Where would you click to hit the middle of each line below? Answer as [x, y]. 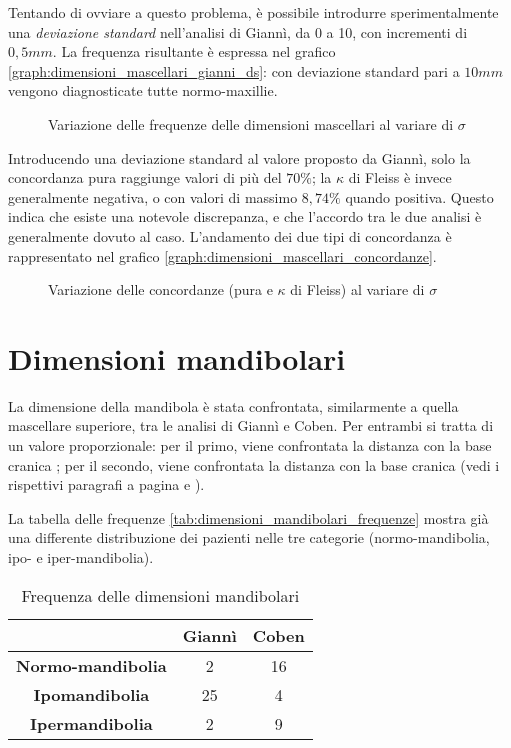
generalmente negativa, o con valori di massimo [153, 196]
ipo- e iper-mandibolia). [81, 557]
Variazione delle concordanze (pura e [160, 289]
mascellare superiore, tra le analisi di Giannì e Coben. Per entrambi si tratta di [251, 425]
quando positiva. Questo [419, 196]
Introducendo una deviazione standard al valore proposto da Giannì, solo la [239, 157]
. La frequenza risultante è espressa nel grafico [194, 51]
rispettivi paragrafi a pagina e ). [106, 484]
